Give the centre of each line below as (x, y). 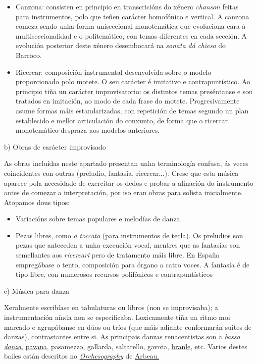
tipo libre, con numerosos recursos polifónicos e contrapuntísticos (114, 274)
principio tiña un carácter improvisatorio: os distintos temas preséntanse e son (134, 91)
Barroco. (29, 55)
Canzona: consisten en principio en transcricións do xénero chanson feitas (127, 6)
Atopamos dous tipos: (37, 202)
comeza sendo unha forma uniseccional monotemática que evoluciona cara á (130, 26)
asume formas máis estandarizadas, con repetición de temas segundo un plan (132, 110)
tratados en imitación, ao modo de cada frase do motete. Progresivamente (128, 101)
